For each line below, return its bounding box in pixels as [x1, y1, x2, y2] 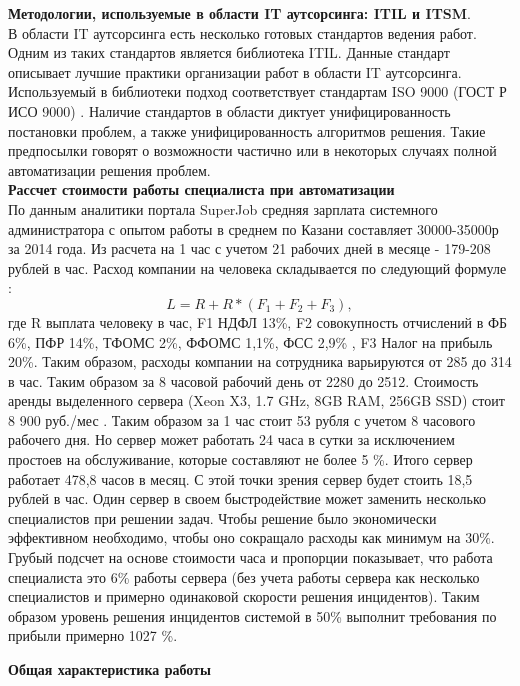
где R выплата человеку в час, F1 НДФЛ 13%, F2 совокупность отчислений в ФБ [8, 311, 508, 332]
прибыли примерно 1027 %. [8, 625, 178, 646]
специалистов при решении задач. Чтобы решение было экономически [8, 507, 437, 528]
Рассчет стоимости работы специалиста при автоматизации [8, 179, 395, 200]
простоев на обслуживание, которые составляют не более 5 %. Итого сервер [8, 449, 473, 470]
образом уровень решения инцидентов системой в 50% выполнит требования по [8, 605, 497, 626]
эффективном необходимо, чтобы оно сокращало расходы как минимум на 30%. [8, 527, 495, 548]
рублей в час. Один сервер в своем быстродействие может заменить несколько [8, 488, 487, 509]
